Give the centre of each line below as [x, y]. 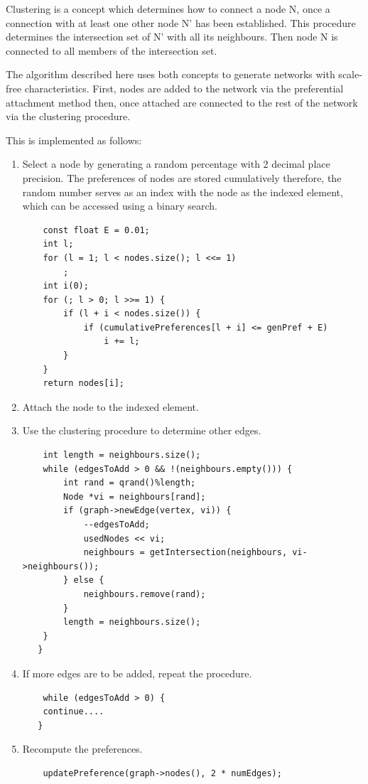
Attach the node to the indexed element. [110, 406]
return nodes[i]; [83, 383]
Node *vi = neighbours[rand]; [135, 496]
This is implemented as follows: [74, 140]
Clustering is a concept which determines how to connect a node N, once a [168, 9]
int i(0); [66, 286]
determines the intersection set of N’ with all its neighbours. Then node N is [172, 37]
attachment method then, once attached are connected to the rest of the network [182, 102]
